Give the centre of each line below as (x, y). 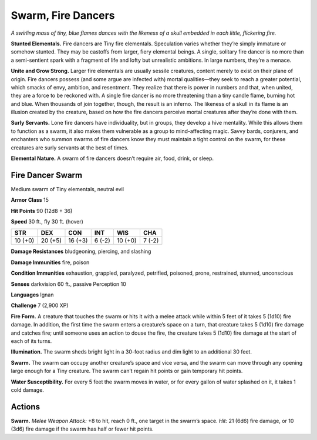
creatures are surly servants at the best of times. (70, 148)
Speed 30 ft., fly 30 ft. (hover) (47, 222)
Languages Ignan (32, 295)
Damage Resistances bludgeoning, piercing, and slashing (81, 251)
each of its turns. (31, 341)
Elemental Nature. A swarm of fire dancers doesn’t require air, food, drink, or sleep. (112, 158)
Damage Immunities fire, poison (50, 262)
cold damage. (27, 390)
